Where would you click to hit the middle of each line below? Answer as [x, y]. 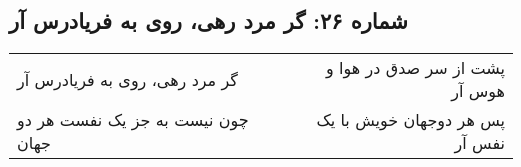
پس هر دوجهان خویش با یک [410, 120]
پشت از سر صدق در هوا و [415, 68]
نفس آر [479, 143]
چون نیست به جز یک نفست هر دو [133, 120]
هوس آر [478, 91]
